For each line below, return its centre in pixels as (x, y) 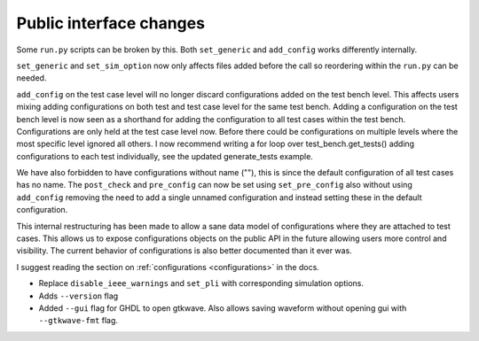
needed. (31, 78)
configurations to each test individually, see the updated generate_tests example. (165, 156)
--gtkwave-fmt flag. (79, 321)
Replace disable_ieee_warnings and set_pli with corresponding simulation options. (201, 283)
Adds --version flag (79, 296)
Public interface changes (111, 23)
